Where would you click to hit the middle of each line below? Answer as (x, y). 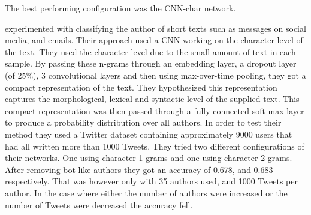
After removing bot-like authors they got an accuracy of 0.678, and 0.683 (139, 169)
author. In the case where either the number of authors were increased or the (146, 192)
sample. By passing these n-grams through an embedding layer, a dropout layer (151, 63)
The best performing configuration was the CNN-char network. (120, 8)
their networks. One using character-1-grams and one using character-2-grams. (149, 158)
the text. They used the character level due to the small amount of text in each (150, 51)
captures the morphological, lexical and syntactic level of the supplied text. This (152, 99)
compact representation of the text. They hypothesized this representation (141, 87)
